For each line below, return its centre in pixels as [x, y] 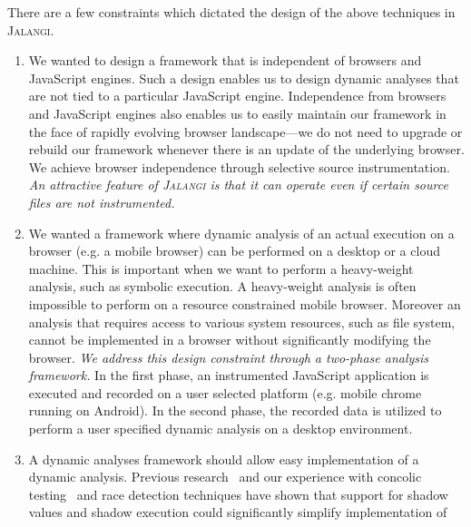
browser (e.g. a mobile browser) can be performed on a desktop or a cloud [234, 251]
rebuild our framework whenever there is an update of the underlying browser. [246, 149]
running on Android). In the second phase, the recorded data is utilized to [235, 410]
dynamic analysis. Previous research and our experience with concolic [225, 477]
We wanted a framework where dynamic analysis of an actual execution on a [241, 233]
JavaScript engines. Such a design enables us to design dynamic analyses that [244, 78]
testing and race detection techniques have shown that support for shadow [238, 494]
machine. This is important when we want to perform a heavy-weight [221, 268]
